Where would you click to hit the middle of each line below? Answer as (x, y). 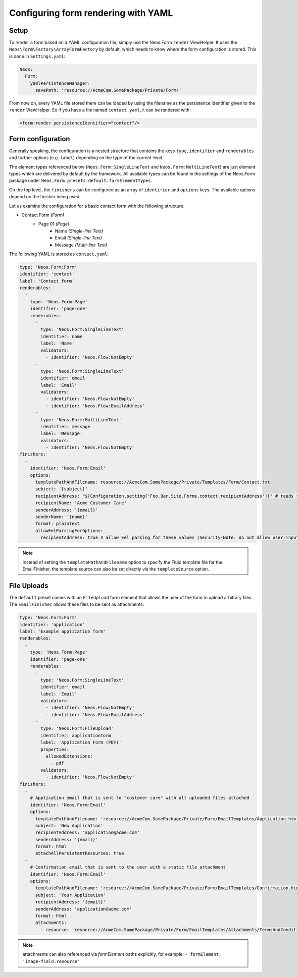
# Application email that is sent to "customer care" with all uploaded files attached (140, 798)
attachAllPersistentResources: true (80, 853)
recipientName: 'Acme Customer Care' (81, 503)
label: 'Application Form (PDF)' (81, 743)
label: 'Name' (57, 344)
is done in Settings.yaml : (37, 56)
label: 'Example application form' (63, 631)
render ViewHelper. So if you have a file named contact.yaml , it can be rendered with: (100, 110)
